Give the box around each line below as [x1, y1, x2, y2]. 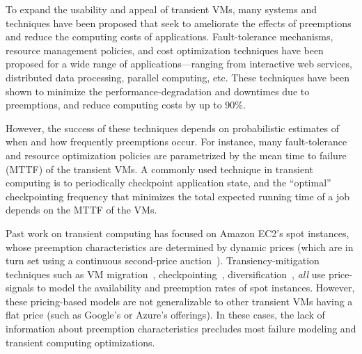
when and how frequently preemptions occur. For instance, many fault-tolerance [6, 134, 347, 149]
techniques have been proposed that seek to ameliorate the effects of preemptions [6, 15, 352, 30]
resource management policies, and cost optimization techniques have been [6, 42, 324, 57]
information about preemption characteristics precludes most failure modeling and [6, 321, 356, 336]
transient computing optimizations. [6, 335, 155, 349]
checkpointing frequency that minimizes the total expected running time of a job [6, 188, 350, 203]
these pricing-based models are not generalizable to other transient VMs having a [6, 293, 353, 308]
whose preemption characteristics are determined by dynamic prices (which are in [6, 239, 354, 254]
